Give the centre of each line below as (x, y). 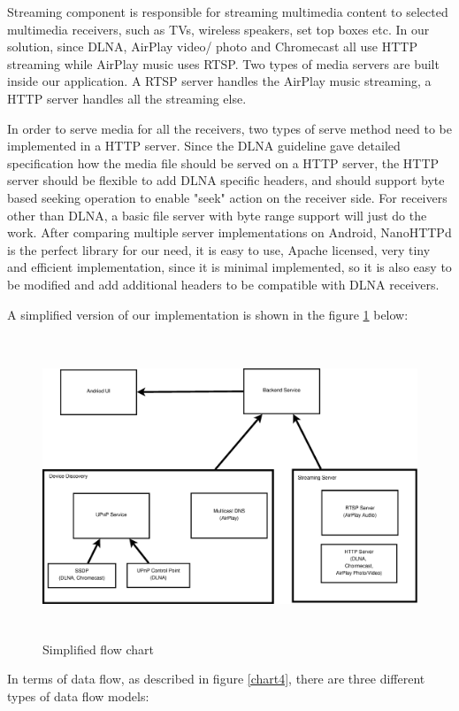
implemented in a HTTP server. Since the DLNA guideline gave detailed (204, 146)
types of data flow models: (78, 696)
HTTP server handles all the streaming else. (127, 98)
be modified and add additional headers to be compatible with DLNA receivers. (223, 284)
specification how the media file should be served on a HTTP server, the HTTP (223, 162)
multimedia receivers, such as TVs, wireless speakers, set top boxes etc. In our (218, 29)
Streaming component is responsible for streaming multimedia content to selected (228, 12)
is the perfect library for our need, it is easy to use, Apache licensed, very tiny (219, 249)
